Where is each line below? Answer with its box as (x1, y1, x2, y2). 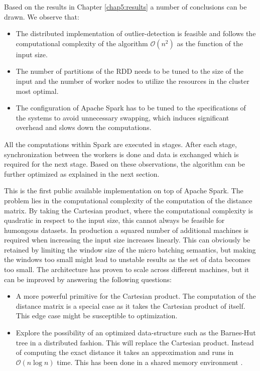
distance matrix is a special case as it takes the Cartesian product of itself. (16, 300, 245, 311)
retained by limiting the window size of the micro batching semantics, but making (4, 244, 256, 255)
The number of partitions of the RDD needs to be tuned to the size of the (16, 66, 243, 76)
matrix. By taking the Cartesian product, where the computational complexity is (4, 205, 253, 215)
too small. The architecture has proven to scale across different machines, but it (4, 264, 249, 275)
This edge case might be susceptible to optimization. (16, 310, 178, 321)
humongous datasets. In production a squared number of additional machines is (4, 224, 249, 235)
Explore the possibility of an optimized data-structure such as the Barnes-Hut (16, 327, 256, 338)
